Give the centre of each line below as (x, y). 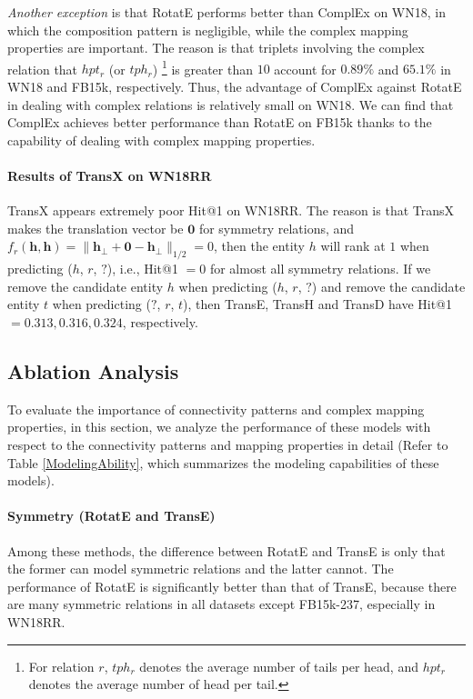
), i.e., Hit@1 (142, 269)
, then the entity (259, 246)
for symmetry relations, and (277, 228)
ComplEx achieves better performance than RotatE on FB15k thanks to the (220, 122)
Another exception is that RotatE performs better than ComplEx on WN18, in (226, 12)
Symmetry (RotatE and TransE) (111, 516)
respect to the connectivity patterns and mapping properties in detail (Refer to (228, 444)
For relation (61, 666)
